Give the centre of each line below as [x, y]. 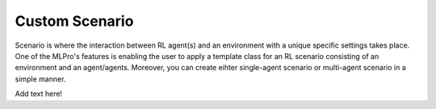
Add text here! [39, 94]
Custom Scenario [74, 21]
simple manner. [40, 79]
